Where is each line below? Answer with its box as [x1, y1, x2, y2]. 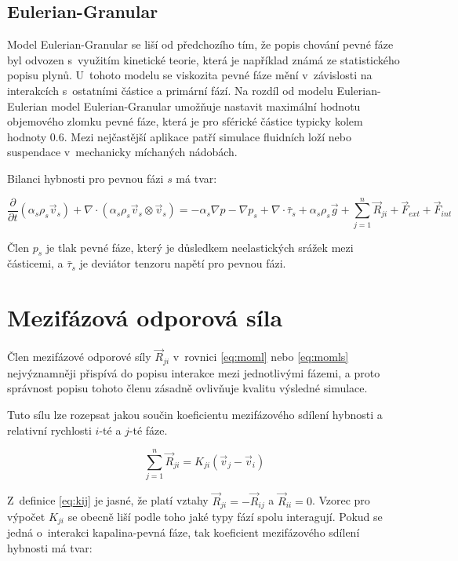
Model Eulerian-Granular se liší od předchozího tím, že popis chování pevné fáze [7, 36, 394, 53]
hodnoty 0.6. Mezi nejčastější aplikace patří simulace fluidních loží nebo [7, 128, 351, 144]
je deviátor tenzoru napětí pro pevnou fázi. [79, 255, 286, 271]
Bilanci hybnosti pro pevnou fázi [7, 169, 164, 186]
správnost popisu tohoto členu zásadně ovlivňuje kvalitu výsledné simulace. [7, 380, 368, 396]
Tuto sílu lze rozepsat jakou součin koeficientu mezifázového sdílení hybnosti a [7, 406, 383, 423]
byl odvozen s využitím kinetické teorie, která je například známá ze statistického [7, 51, 400, 67]
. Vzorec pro [311, 492, 370, 508]
